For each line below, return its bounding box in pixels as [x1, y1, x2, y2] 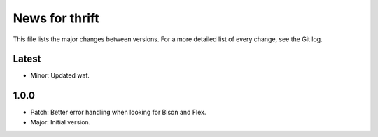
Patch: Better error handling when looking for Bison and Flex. [30, 108, 206, 117]
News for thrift [13, 10, 99, 26]
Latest [13, 53, 41, 65]
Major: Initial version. [30, 117, 91, 126]
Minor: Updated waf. [30, 71, 90, 80]
